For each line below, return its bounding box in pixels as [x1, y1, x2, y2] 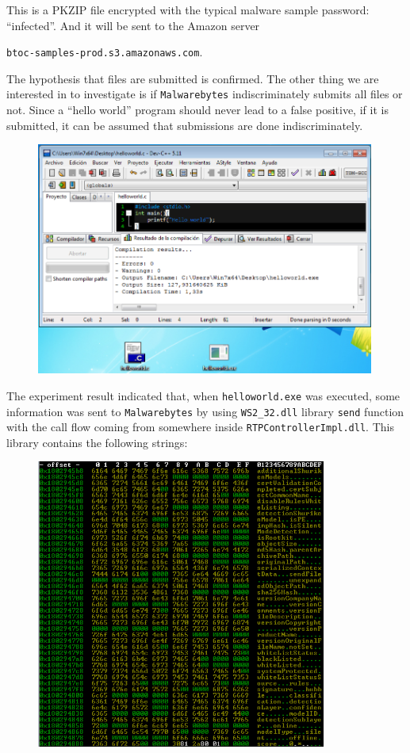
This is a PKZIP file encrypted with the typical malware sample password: [6, 2, 370, 17]
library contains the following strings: [6, 434, 188, 450]
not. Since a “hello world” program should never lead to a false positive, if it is [6, 101, 389, 118]
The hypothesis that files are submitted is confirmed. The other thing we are [6, 70, 379, 86]
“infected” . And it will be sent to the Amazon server [6, 17, 260, 33]
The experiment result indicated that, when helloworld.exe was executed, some [6, 387, 400, 403]
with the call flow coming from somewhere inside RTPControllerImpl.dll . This [6, 419, 394, 435]
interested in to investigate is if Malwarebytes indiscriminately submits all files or [6, 86, 403, 102]
